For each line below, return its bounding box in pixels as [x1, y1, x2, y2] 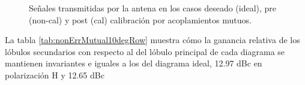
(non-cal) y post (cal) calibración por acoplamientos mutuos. [29, 13, 252, 26]
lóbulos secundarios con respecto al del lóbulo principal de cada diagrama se [5, 45, 285, 57]
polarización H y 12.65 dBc [5, 68, 104, 81]
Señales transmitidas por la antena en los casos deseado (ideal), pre [29, 2, 277, 14]
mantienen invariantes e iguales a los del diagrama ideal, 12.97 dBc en [5, 57, 262, 69]
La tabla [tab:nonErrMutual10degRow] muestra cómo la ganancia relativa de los [5, 34, 300, 46]
